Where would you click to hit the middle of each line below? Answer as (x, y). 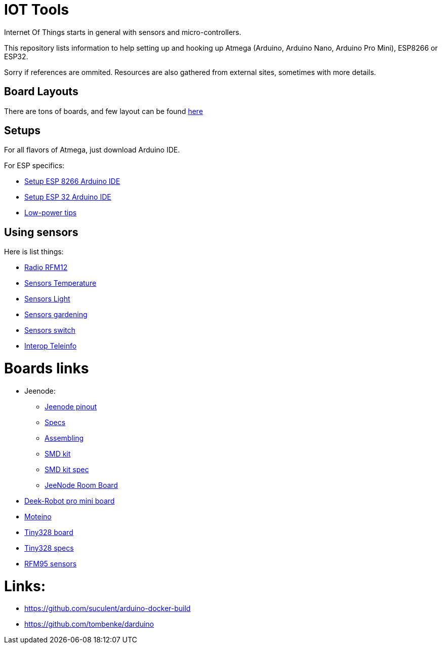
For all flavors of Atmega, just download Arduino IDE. (92, 150)
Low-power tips (51, 213)
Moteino (38, 516)
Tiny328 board (49, 532)
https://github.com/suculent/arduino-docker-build (108, 608)
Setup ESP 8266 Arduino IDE (72, 181)
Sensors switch (50, 330)
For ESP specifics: (34, 166)
